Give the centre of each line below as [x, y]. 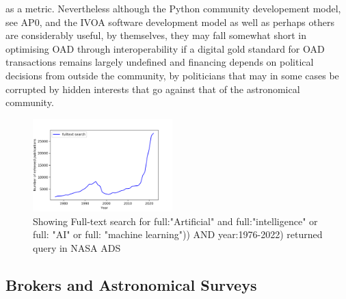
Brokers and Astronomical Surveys [131, 285]
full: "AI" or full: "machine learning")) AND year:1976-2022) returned [178, 234]
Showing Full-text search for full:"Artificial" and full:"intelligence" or [175, 221]
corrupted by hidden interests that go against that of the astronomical [153, 89]
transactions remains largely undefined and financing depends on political [160, 62]
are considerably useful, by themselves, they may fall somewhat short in [156, 35]
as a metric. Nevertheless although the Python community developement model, [173, 8]
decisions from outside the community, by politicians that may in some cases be [172, 75]
